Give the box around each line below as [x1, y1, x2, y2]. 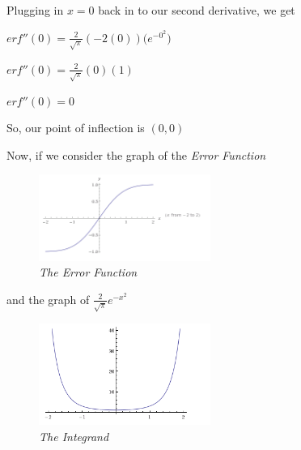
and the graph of [6, 290, 90, 307]
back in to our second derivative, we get [98, 2, 295, 18]
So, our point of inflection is [6, 119, 145, 136]
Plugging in [6, 2, 64, 18]
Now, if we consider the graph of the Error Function [6, 146, 266, 163]
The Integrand [39, 427, 109, 444]
